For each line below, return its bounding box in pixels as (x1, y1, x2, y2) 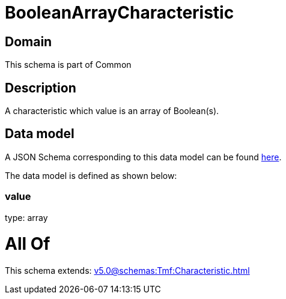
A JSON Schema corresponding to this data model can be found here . (5, 151, 282, 162)
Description (5, 80, 76, 95)
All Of (5, 234, 50, 255)
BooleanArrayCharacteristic (5, 2, 234, 23)
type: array (5, 212, 48, 223)
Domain (5, 34, 52, 49)
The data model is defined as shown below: (5, 170, 177, 181)
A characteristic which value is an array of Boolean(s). (5, 106, 219, 116)
